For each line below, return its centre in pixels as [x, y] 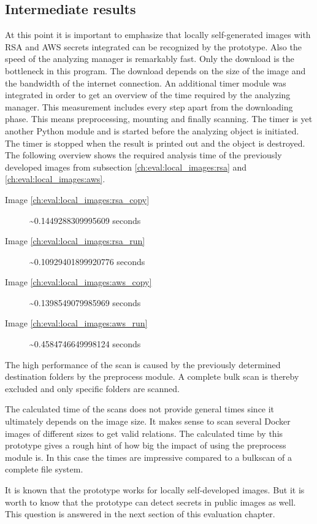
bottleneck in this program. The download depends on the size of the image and [155, 70]
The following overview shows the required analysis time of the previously [143, 155]
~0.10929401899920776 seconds [87, 261]
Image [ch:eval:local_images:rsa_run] [75, 241]
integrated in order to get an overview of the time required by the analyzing [148, 95]
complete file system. [44, 469]
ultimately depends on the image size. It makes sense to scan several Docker [148, 421]
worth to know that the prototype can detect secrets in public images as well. [151, 502]
